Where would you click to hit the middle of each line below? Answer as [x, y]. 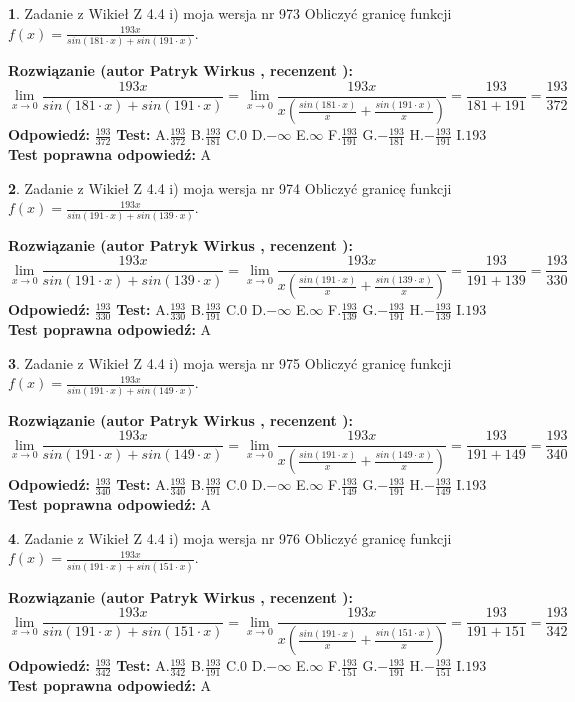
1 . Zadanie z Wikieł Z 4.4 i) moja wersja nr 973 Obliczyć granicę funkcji [230, 13]
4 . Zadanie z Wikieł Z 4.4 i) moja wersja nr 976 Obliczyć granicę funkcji [230, 537]
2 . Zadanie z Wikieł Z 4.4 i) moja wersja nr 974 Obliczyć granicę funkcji [230, 187]
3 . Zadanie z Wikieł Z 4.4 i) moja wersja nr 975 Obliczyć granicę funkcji [230, 362]
